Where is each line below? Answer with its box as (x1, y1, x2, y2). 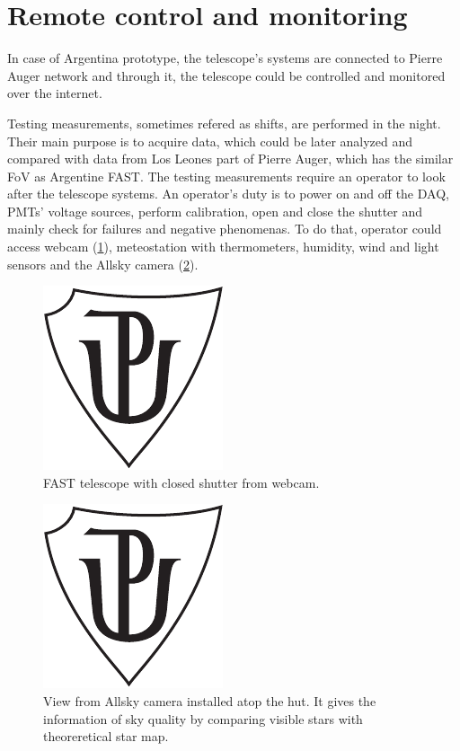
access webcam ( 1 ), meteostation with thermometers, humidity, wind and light (7, 237, 439, 256)
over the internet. (7, 84, 102, 102)
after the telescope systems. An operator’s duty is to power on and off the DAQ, (7, 184, 449, 203)
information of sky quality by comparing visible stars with (43, 709, 363, 728)
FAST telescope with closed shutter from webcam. (43, 473, 320, 491)
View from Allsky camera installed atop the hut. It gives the (43, 692, 376, 711)
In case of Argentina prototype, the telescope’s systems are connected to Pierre (7, 49, 443, 67)
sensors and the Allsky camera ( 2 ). (7, 254, 199, 273)
